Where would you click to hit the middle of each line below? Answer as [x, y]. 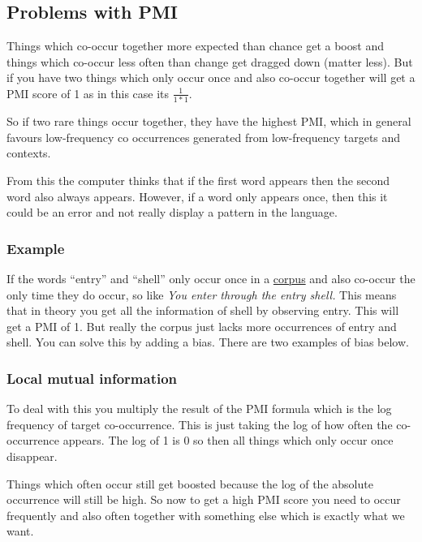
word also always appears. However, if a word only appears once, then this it [197, 196]
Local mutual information [92, 378]
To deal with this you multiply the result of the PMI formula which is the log [199, 409]
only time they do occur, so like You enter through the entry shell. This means [202, 294]
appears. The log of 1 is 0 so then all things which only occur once [228, 440]
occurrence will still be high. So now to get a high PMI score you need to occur [204, 499]
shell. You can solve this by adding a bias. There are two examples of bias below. [208, 342]
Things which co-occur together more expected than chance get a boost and [195, 46]
